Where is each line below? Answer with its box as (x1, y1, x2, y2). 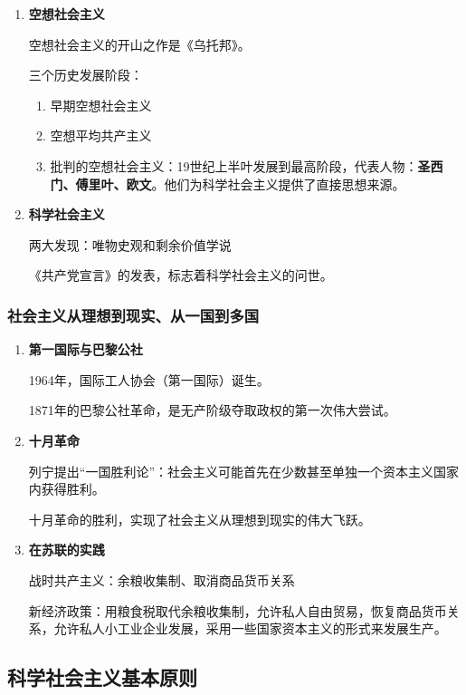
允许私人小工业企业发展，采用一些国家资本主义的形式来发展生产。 (53, 619, 447, 638)
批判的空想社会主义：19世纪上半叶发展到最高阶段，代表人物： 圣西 (50, 156, 443, 175)
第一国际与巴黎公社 (28, 340, 143, 359)
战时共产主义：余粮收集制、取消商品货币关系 (28, 570, 295, 589)
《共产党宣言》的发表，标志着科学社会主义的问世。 (28, 265, 333, 285)
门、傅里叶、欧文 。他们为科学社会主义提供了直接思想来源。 (50, 174, 405, 193)
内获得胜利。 (28, 479, 105, 498)
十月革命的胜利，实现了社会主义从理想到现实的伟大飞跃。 (28, 509, 371, 528)
